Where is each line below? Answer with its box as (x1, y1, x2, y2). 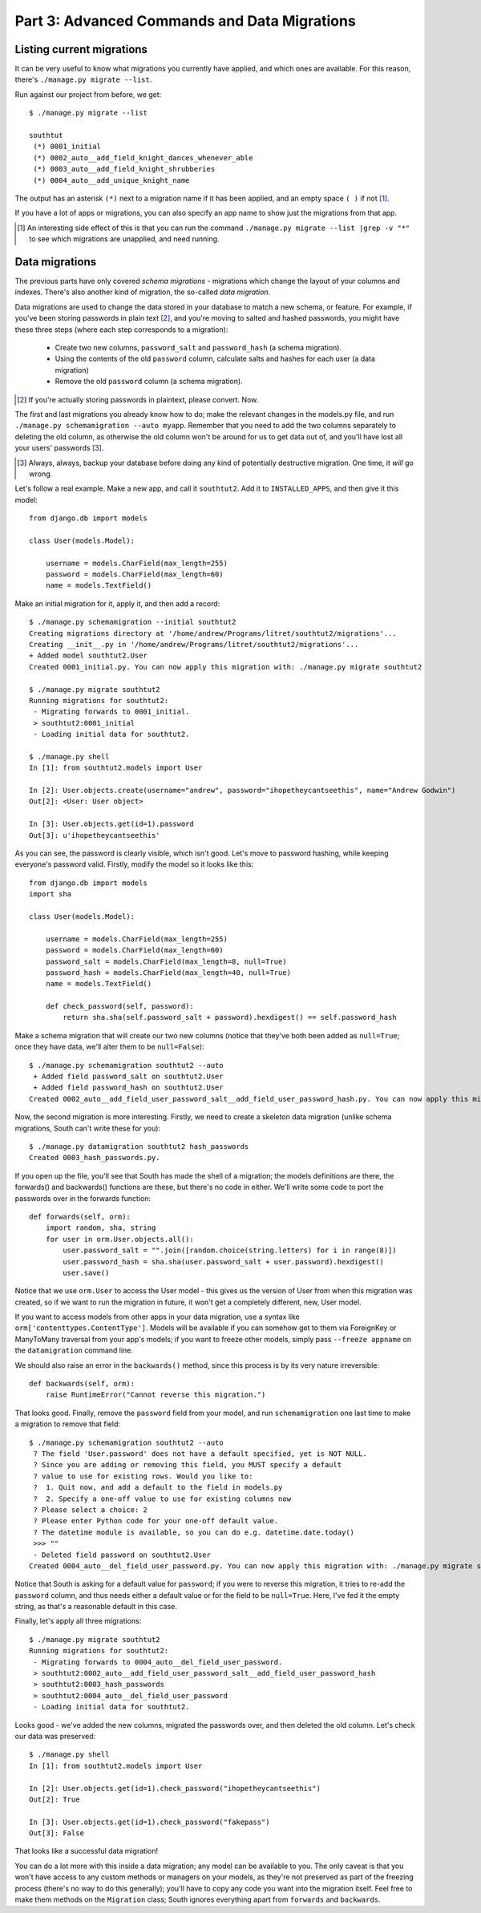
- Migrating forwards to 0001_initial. (33, 707, 190, 717)
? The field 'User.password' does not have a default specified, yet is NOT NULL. (33, 1449, 368, 1458)
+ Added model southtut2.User (29, 651, 148, 661)
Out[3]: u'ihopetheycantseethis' (29, 831, 160, 839)
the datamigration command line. (14, 1345, 134, 1355)
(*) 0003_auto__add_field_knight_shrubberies (33, 164, 216, 174)
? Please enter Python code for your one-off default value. (33, 1516, 279, 1526)
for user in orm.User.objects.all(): (45, 1235, 194, 1244)
